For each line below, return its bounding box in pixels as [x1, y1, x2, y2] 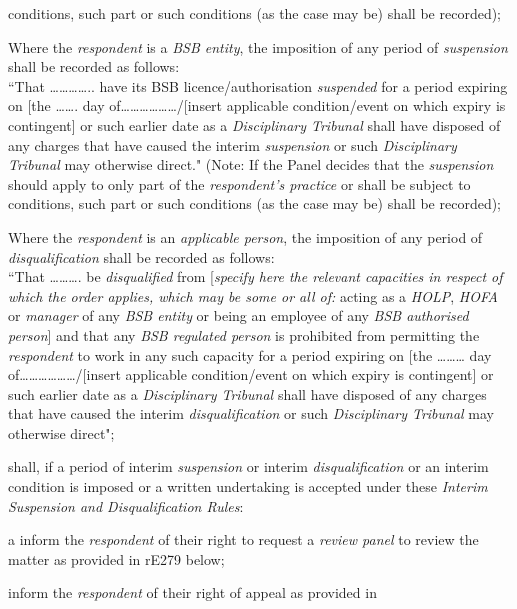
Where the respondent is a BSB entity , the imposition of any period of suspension [8, 36, 508, 57]
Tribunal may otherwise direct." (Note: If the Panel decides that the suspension [8, 154, 494, 175]
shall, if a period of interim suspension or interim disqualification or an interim [8, 456, 489, 477]
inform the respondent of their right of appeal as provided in [8, 582, 377, 603]
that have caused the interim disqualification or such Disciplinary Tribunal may [8, 403, 494, 424]
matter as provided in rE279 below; [8, 548, 225, 569]
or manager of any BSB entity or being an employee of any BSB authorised [8, 305, 469, 326]
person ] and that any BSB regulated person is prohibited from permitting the [8, 324, 480, 345]
